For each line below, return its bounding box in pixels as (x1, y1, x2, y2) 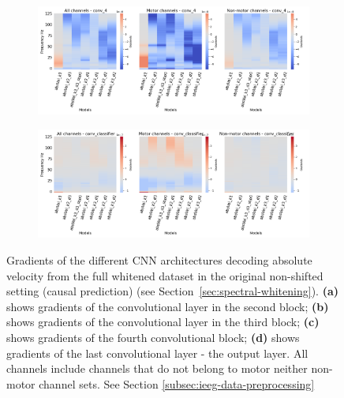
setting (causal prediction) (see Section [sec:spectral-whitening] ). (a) (6, 283, 338, 299)
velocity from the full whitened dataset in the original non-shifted (6, 267, 323, 283)
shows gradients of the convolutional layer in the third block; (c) (6, 314, 320, 330)
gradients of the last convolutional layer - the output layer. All (6, 344, 308, 361)
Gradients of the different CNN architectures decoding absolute (6, 251, 312, 268)
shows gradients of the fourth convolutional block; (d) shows (6, 329, 300, 345)
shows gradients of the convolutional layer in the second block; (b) (6, 298, 329, 314)
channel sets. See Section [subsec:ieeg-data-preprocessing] (39, 375, 315, 392)
